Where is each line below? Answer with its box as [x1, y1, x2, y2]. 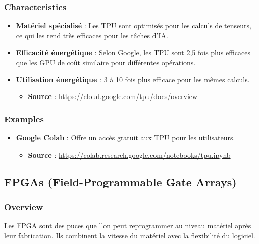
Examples [4, 112, 44, 125]
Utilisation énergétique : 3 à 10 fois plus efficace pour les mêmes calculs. [16, 74, 250, 84]
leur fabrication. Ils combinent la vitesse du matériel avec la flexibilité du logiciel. [4, 230, 255, 240]
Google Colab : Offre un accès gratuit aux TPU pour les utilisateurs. [16, 132, 235, 142]
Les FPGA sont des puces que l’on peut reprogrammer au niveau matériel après [4, 220, 251, 231]
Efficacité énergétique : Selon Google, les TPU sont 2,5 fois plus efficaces [16, 47, 250, 58]
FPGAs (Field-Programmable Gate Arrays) [4, 174, 237, 189]
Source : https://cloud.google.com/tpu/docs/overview [28, 91, 198, 102]
